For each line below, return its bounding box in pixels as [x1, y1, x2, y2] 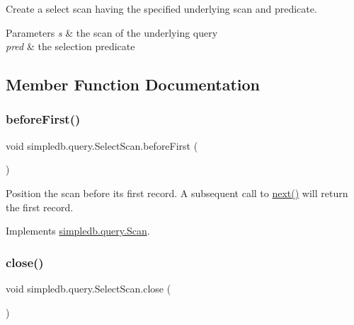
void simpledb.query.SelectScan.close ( [6, 280, 171, 295]
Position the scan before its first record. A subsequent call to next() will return [6, 185, 348, 200]
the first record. [6, 199, 74, 214]
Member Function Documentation [6, 73, 261, 95]
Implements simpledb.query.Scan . [6, 223, 150, 238]
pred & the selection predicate [6, 39, 135, 54]
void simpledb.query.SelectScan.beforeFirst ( [6, 138, 198, 153]
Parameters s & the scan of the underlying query [6, 25, 218, 40]
